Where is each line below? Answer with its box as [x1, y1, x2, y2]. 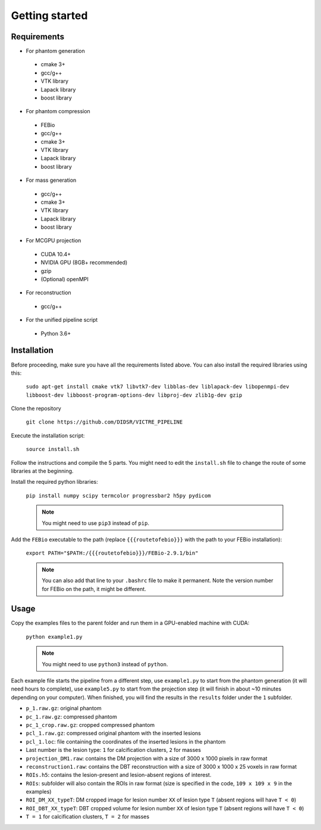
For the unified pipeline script [26, 316, 98, 324]
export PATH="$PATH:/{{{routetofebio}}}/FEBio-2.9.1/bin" [26, 550, 199, 557]
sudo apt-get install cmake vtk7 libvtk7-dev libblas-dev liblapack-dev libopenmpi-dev [26, 383, 289, 390]
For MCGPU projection [26, 237, 81, 244]
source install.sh [26, 446, 80, 453]
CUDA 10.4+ [40, 250, 71, 257]
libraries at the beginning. [11, 468, 74, 475]
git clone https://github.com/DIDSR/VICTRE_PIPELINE [26, 419, 183, 425]
